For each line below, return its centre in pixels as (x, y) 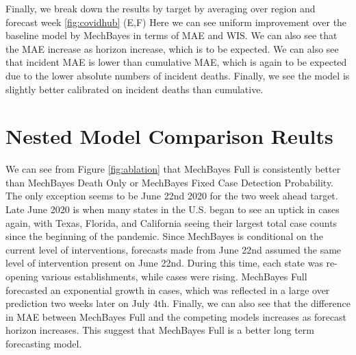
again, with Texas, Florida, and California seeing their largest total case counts (171, 222)
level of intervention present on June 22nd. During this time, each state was (164, 263)
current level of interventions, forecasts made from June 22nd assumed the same (174, 249)
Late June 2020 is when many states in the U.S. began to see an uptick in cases (173, 209)
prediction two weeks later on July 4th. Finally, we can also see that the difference (178, 303)
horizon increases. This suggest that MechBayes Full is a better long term (160, 330)
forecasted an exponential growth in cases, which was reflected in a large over (168, 290)
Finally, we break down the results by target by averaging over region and (161, 8)
